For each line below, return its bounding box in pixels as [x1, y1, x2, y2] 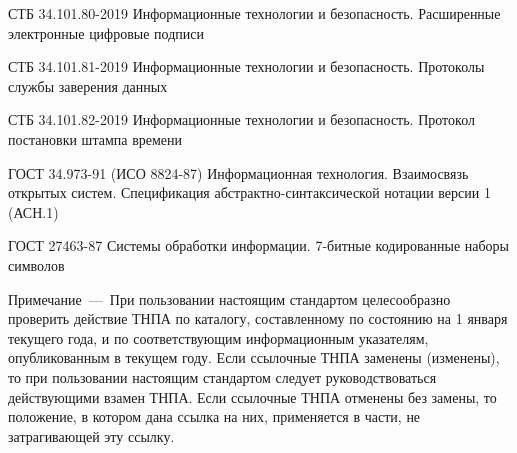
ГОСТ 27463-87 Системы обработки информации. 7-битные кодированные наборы [8, 235, 510, 256]
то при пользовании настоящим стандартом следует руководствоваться [8, 366, 437, 387]
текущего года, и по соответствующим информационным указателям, [8, 327, 429, 348]
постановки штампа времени [8, 128, 183, 149]
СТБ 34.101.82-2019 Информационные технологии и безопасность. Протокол [8, 109, 475, 130]
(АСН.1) [8, 201, 59, 222]
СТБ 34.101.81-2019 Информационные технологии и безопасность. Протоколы [8, 56, 485, 77]
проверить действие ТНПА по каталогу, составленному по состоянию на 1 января [8, 308, 508, 329]
